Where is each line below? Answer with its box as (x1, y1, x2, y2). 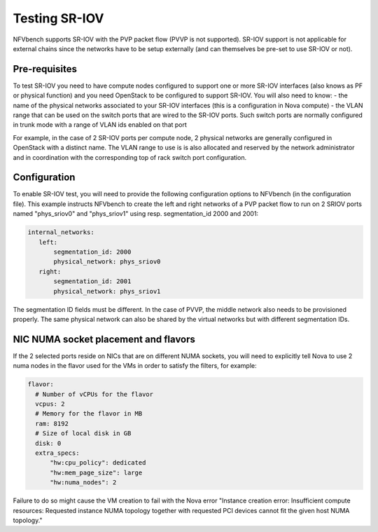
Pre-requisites (13, 63, 77, 75)
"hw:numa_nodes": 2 (50, 479, 117, 486)
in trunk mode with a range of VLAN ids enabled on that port (13, 121, 187, 129)
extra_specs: (35, 449, 80, 457)
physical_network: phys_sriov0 (53, 258, 161, 266)
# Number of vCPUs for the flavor (35, 390, 154, 398)
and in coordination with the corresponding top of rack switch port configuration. (13, 153, 247, 161)
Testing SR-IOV (13, 11, 104, 26)
